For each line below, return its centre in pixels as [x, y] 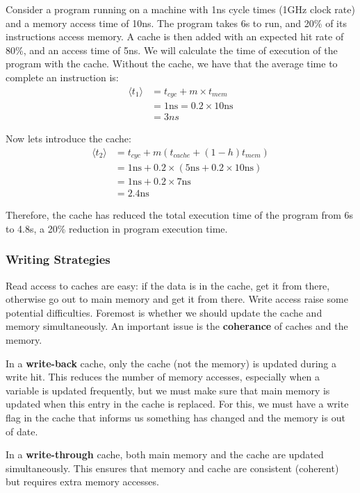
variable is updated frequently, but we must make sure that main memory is [168, 390]
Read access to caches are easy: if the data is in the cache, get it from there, [168, 285]
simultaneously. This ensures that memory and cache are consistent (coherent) [172, 468]
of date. [22, 431]
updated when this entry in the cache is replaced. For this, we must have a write [177, 404]
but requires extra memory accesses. [82, 482]
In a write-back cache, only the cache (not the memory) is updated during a [171, 363]
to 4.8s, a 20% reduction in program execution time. [117, 228]
